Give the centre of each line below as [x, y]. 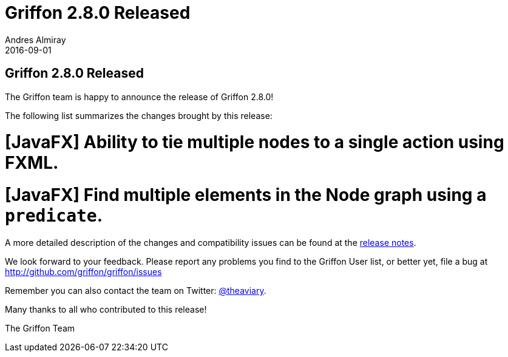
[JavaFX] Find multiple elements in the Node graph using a [246, 195]
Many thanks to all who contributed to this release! [106, 309]
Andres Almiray [36, 39]
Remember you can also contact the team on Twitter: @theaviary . [136, 290]
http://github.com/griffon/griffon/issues [83, 271]
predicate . [54, 216]
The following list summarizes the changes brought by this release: [139, 115]
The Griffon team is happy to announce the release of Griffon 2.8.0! [139, 97]
